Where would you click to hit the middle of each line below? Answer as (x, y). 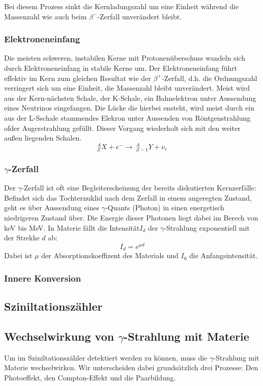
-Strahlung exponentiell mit (207, 227)
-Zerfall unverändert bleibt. (140, 16)
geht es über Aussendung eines (52, 208)
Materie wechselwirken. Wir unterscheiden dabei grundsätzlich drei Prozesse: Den (131, 367)
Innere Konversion (43, 278)
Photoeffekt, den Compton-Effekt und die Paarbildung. (90, 377)
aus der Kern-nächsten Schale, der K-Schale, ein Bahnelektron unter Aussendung (130, 98)
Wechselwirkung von (59, 336)
